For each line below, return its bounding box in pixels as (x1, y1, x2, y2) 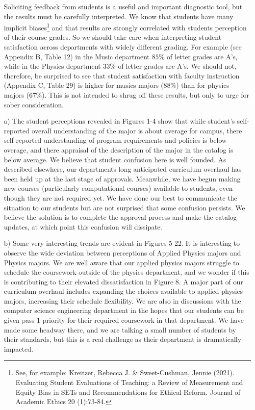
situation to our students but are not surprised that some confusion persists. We (4, 202, 245, 212)
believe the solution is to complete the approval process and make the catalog (4, 212, 237, 222)
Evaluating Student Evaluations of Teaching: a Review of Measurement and (15, 377, 243, 387)
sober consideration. (4, 99, 64, 109)
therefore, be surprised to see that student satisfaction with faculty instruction (4, 70, 240, 80)
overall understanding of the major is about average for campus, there (31, 125, 242, 135)
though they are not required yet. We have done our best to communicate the (4, 192, 237, 203)
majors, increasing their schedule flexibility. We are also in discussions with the (4, 295, 241, 306)
